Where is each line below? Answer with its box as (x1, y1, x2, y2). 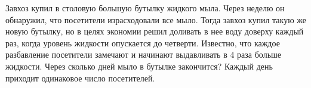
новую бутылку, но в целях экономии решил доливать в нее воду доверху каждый (5, 25, 304, 37)
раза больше (237, 48, 282, 61)
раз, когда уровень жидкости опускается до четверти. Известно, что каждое (5, 36, 280, 49)
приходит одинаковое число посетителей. (5, 71, 155, 84)
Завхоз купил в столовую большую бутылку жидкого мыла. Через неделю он (5, 2, 285, 14)
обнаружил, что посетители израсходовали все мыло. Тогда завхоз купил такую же (5, 13, 306, 26)
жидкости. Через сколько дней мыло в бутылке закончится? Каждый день (5, 59, 273, 72)
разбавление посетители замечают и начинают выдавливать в (5, 48, 227, 61)
